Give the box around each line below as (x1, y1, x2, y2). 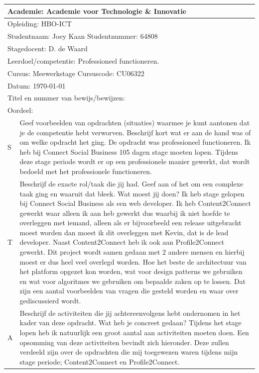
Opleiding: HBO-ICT (7, 18, 72, 29)
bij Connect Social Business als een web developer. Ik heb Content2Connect (19, 198, 251, 208)
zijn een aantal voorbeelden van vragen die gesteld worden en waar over (19, 285, 239, 296)
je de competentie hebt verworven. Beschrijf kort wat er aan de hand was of (19, 127, 251, 137)
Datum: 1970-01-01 (7, 80, 66, 91)
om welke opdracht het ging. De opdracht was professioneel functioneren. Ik (19, 137, 251, 147)
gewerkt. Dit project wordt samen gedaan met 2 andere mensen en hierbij (19, 247, 245, 257)
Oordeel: (7, 105, 33, 115)
